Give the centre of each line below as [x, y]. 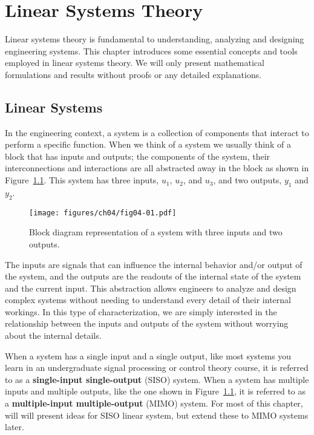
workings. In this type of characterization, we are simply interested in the [141, 311]
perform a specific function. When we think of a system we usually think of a [148, 144]
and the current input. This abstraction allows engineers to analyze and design [151, 288]
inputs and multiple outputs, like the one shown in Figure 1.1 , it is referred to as [155, 391]
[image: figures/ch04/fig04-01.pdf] [103, 213]
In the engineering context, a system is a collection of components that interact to [157, 132]
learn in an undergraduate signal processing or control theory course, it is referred [157, 368]
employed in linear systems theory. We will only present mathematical [135, 63]
